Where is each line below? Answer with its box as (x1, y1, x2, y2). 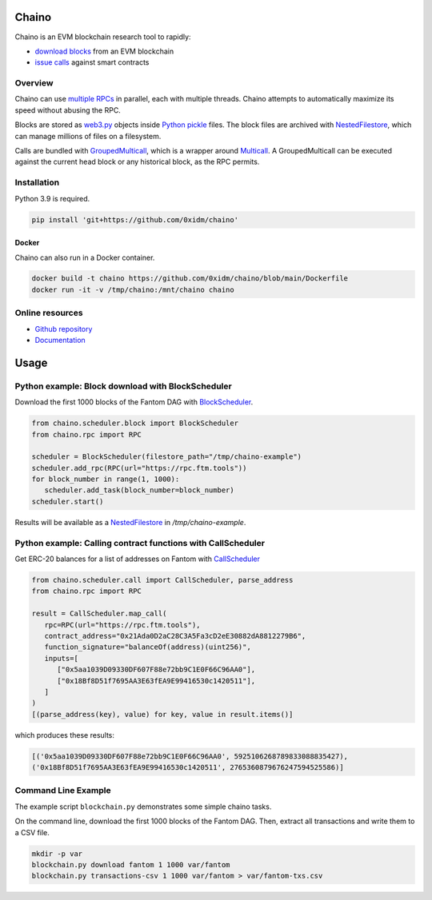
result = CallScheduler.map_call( (31, 609, 167, 619)
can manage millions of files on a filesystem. (14, 131, 162, 141)
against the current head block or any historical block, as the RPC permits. (14, 157, 260, 167)
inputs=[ (44, 654, 79, 663)
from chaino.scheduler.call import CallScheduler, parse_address (31, 575, 294, 584)
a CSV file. (14, 827, 50, 837)
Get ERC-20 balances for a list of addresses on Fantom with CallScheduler (14, 554, 260, 563)
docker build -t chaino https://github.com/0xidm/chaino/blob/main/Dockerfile (31, 274, 348, 283)
